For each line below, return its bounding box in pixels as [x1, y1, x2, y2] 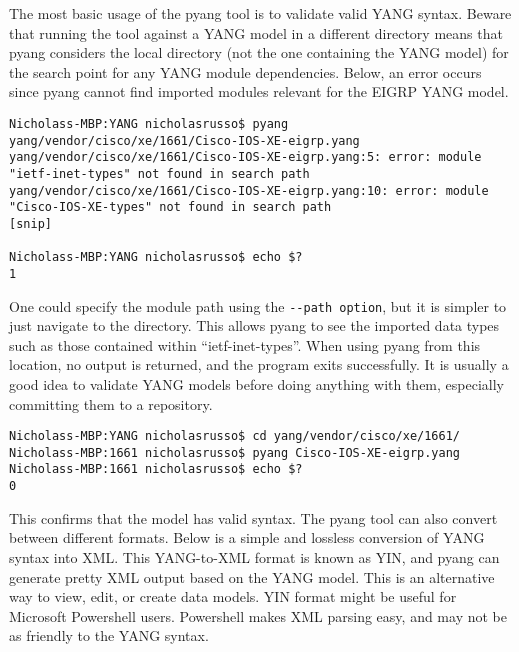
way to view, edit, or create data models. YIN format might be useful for [9, 586, 457, 607]
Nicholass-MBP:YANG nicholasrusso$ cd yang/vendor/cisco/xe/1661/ [9, 429, 461, 444]
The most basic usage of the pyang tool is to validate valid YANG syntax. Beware [9, 3, 512, 23]
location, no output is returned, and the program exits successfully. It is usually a [9, 354, 509, 375]
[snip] [9, 216, 52, 231]
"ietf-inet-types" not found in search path [9, 166, 310, 181]
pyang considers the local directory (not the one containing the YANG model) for [9, 42, 509, 63]
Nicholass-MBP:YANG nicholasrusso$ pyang [9, 116, 289, 131]
